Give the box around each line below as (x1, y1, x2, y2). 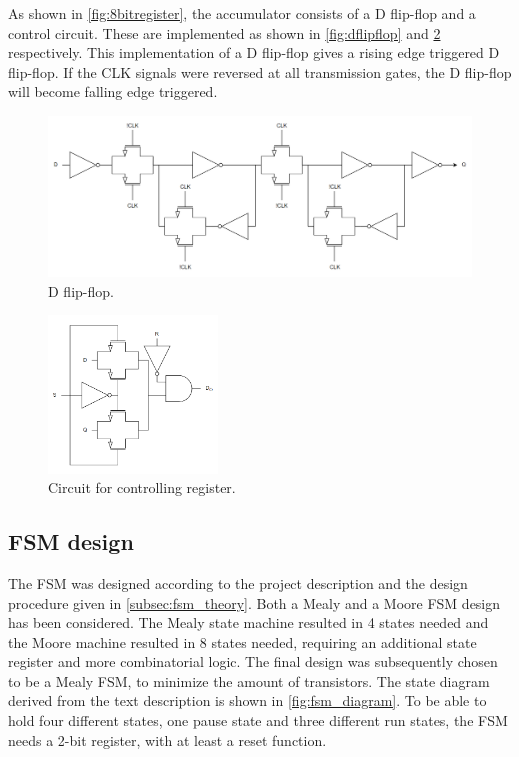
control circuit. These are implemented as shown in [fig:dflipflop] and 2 (8, 22, 441, 43)
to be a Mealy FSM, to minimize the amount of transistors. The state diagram (8, 670, 490, 691)
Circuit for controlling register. (48, 477, 236, 498)
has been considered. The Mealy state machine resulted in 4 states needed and (8, 612, 489, 633)
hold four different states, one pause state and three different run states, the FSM (8, 710, 508, 731)
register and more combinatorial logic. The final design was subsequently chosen (8, 651, 498, 672)
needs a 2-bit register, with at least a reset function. (8, 729, 327, 750)
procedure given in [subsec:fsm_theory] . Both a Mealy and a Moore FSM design (8, 592, 501, 613)
